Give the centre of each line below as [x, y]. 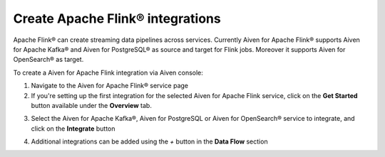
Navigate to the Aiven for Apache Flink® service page [110, 86]
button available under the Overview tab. [92, 105]
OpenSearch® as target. [48, 60]
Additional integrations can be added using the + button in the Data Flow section [149, 141]
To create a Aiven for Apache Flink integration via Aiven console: [108, 72]
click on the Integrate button [73, 129]
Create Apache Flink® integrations [117, 18]
